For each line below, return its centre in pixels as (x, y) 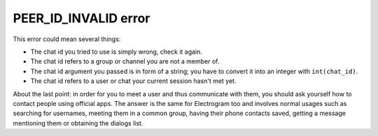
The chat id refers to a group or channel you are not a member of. (125, 61)
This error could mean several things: (67, 39)
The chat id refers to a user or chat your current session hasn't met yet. (133, 81)
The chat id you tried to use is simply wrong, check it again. (117, 52)
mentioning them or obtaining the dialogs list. (78, 123)
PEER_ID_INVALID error (82, 18)
